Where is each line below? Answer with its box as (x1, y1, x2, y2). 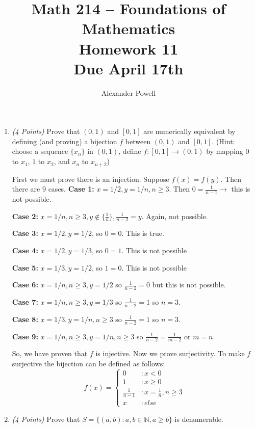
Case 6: (12, 279, 38, 290)
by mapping (206, 146, 243, 156)
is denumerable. (174, 413, 223, 424)
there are (12, 183, 40, 194)
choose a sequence (12, 146, 68, 156)
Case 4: (12, 245, 38, 255)
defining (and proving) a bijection (12, 136, 117, 146)
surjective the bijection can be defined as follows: (12, 358, 165, 369)
